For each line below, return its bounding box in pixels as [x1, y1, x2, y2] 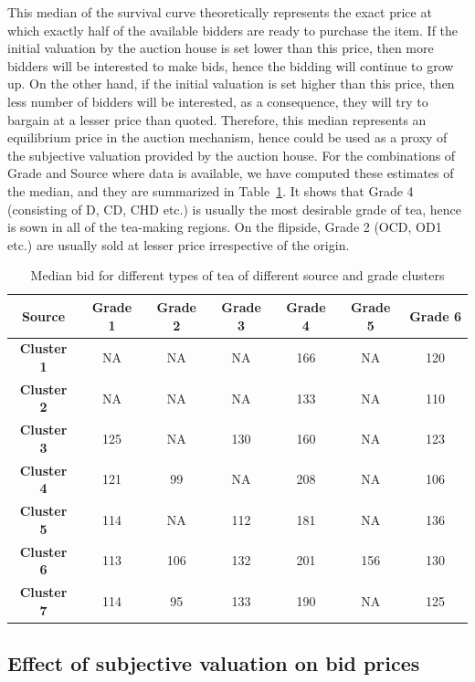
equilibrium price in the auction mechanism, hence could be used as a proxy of [7, 128, 448, 147]
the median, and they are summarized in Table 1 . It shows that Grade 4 [7, 181, 414, 200]
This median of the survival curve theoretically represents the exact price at [7, 3, 432, 21]
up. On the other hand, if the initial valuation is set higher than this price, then [7, 74, 455, 93]
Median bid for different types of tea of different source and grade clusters [30, 266, 445, 285]
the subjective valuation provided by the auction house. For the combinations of [7, 145, 456, 164]
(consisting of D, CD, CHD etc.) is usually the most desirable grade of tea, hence [7, 199, 461, 218]
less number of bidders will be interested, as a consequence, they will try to [7, 91, 428, 110]
